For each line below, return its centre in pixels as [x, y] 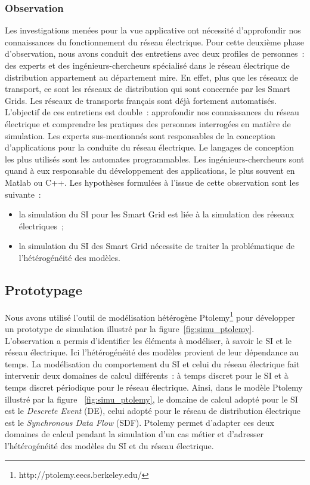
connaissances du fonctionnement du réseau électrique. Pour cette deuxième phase [154, 42]
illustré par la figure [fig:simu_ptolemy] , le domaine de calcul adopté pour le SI [151, 399]
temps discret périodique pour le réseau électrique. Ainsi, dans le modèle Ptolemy [154, 387]
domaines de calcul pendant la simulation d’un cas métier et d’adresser [134, 434]
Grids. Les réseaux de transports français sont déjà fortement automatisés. [141, 100]
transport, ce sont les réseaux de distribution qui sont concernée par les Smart [148, 89]
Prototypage [44, 289]
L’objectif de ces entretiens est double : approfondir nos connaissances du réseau [152, 112]
